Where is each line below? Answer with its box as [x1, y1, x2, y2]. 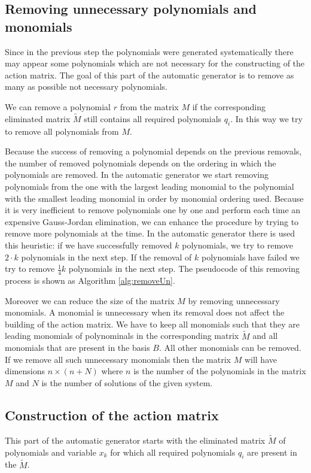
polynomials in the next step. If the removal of [21, 250, 192, 263]
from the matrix [120, 100, 179, 113]
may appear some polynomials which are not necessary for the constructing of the [5, 57, 305, 69]
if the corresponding [192, 100, 266, 113]
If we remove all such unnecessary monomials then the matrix [5, 353, 231, 365]
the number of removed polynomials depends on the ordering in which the [5, 156, 276, 169]
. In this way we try [230, 112, 303, 125]
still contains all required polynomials [84, 112, 222, 125]
